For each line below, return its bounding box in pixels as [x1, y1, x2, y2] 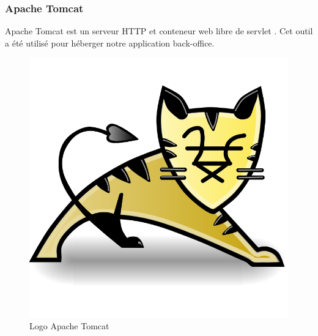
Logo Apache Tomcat [29, 319, 109, 332]
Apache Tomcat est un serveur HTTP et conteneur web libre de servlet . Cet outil [5, 24, 313, 37]
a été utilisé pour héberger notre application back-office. [5, 36, 215, 49]
